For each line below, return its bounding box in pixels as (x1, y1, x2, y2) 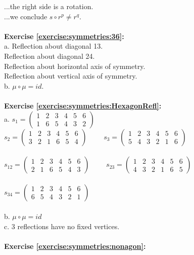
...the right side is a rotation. (4, 1, 93, 11)
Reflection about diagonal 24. (4, 50, 95, 61)
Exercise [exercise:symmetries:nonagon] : (4, 241, 146, 251)
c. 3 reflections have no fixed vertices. (4, 221, 120, 231)
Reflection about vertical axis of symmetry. (4, 70, 137, 81)
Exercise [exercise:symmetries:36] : (4, 30, 124, 41)
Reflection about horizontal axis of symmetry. (4, 60, 145, 71)
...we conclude (4, 11, 47, 21)
